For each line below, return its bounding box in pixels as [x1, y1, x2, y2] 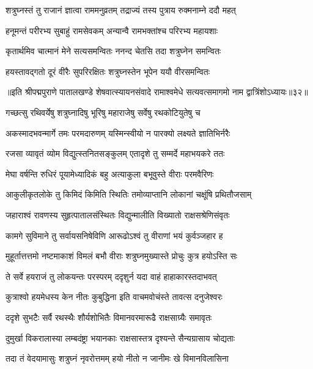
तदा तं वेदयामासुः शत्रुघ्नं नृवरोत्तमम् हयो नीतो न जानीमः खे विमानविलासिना [6, 352, 229, 365]
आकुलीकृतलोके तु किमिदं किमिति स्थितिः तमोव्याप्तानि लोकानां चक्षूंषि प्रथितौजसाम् [6, 188, 252, 201]
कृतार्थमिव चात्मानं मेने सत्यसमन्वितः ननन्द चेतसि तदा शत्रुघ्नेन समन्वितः [6, 45, 221, 57]
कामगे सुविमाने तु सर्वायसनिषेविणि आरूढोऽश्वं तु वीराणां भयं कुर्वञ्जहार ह [6, 229, 223, 242]
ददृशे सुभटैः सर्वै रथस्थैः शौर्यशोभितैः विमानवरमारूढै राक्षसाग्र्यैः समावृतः [6, 310, 212, 323]
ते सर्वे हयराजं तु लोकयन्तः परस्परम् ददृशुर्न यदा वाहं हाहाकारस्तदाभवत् [6, 270, 217, 282]
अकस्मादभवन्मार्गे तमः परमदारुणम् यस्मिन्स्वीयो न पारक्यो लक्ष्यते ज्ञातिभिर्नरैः [6, 126, 230, 139]
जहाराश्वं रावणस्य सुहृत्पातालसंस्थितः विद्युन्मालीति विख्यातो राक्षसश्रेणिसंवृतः [6, 208, 230, 221]
